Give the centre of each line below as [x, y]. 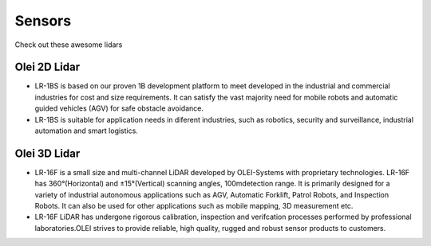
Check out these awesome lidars [69, 45]
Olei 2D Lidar [47, 67]
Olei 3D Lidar [47, 153]
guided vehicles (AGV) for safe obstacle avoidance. [119, 108]
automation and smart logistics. [87, 131]
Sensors [43, 21]
